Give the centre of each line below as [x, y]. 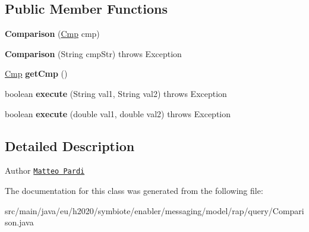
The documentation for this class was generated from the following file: [134, 191]
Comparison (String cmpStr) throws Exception [93, 53]
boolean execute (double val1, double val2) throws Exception [118, 113]
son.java [19, 222]
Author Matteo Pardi [45, 170]
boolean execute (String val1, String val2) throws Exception [116, 93]
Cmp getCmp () [36, 73]
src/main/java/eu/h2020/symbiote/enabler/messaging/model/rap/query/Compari [154, 210]
